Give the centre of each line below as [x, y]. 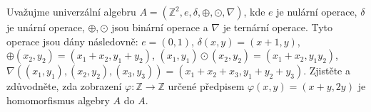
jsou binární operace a [160, 27]
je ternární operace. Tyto [278, 27]
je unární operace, [46, 27]
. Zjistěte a [327, 71]
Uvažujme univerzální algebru [71, 11]
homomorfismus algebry [58, 100]
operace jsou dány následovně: [72, 41]
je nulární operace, [317, 11]
